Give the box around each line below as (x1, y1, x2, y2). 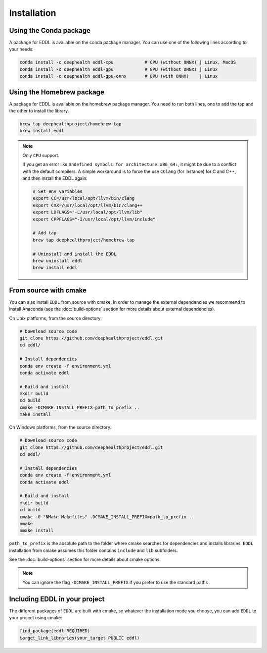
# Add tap (33, 230, 57, 236)
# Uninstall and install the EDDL (33, 251, 117, 257)
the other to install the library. (9, 108, 69, 114)
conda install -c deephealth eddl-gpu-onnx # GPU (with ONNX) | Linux (19, 73, 218, 79)
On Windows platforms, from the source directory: (9, 424, 112, 431)
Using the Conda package (9, 26, 91, 35)
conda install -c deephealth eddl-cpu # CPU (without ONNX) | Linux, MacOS (19, 59, 236, 65)
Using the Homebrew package (9, 88, 105, 96)
